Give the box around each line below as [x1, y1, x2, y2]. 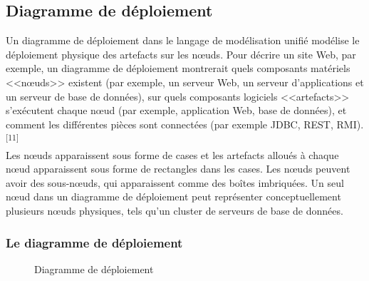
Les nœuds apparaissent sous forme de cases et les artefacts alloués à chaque [6, 147, 339, 162]
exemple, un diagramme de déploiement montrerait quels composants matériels [6, 61, 350, 76]
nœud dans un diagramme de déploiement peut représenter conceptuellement [6, 189, 341, 204]
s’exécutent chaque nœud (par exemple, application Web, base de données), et [6, 103, 347, 118]
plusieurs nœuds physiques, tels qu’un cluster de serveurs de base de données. [6, 203, 343, 218]
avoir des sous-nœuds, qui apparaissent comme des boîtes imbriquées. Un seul [6, 175, 344, 190]
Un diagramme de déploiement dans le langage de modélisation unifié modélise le [6, 33, 360, 48]
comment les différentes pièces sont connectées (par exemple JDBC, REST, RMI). [6, 116, 364, 131]
